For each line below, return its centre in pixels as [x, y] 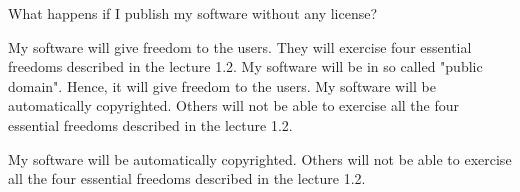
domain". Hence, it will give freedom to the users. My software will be [222, 85]
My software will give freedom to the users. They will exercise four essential [240, 46]
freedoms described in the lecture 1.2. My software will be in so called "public [245, 66]
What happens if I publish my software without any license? [193, 13]
